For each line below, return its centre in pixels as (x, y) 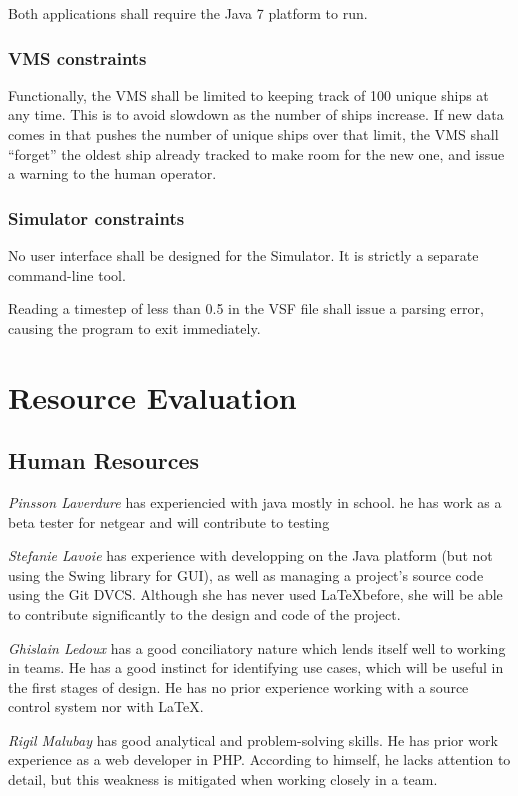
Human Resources (104, 460)
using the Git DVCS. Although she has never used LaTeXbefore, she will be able (255, 594)
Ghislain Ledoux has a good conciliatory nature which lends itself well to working (257, 647)
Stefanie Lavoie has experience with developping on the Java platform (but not (250, 555)
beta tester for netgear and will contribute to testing (169, 521)
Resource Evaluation (152, 396)
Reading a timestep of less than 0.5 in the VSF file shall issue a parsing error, (246, 308)
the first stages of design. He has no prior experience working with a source (238, 686)
